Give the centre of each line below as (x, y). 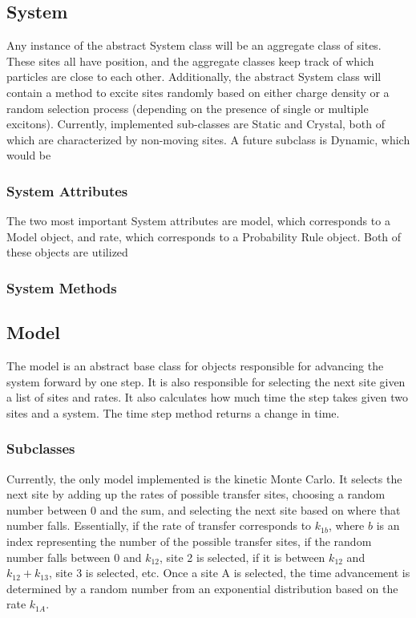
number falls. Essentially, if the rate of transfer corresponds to (159, 525)
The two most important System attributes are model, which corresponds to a (198, 221)
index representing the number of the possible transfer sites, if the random (189, 541)
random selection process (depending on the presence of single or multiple (188, 108)
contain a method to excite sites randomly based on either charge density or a (198, 92)
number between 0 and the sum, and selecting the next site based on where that (204, 509)
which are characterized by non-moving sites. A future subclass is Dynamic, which (208, 139)
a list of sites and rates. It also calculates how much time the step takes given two (208, 397)
